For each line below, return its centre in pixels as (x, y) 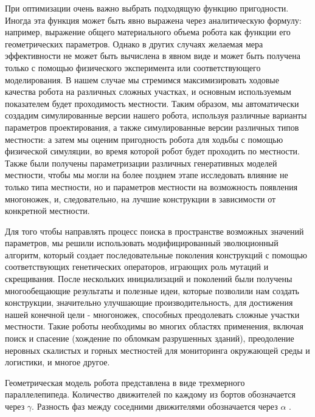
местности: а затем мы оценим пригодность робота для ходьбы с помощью (144, 139)
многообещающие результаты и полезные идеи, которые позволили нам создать (152, 290)
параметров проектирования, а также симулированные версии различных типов (152, 127)
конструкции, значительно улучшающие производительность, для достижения (149, 302)
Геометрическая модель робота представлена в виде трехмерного (125, 382)
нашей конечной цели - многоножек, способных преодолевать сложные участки (152, 314)
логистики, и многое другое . (57, 362)
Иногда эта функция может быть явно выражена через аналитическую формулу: (153, 20)
